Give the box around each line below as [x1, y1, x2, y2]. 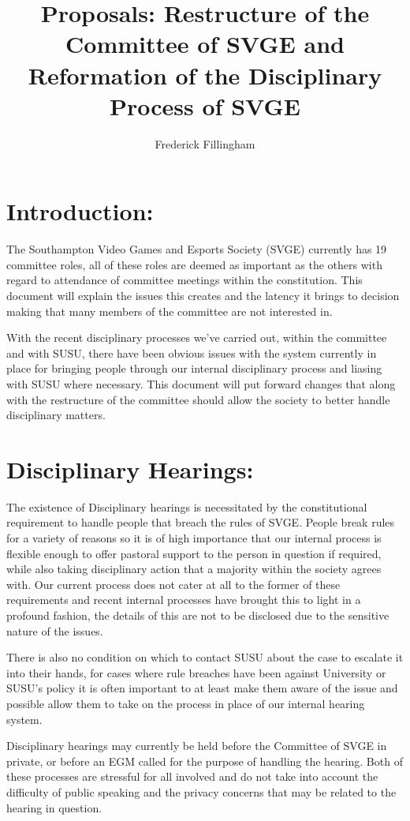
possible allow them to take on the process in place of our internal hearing [6, 695, 365, 711]
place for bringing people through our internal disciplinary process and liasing [6, 360, 382, 377]
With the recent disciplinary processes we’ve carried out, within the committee [6, 329, 387, 346]
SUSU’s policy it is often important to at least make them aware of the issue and [6, 680, 398, 696]
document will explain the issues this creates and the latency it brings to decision [6, 287, 400, 303]
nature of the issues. [6, 622, 103, 639]
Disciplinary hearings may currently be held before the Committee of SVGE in [6, 737, 387, 754]
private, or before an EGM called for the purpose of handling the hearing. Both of [6, 752, 403, 769]
